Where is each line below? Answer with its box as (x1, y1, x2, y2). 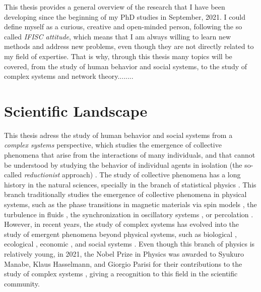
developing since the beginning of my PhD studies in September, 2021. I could (4, 11, 246, 22)
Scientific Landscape (4, 100, 148, 121)
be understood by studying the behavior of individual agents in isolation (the (4, 159, 242, 170)
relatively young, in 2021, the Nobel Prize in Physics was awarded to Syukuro (4, 249, 244, 259)
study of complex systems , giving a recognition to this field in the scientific (4, 268, 238, 279)
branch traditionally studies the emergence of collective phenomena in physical (4, 189, 247, 200)
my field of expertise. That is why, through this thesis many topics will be (4, 51, 232, 61)
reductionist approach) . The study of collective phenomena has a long (24, 169, 241, 180)
